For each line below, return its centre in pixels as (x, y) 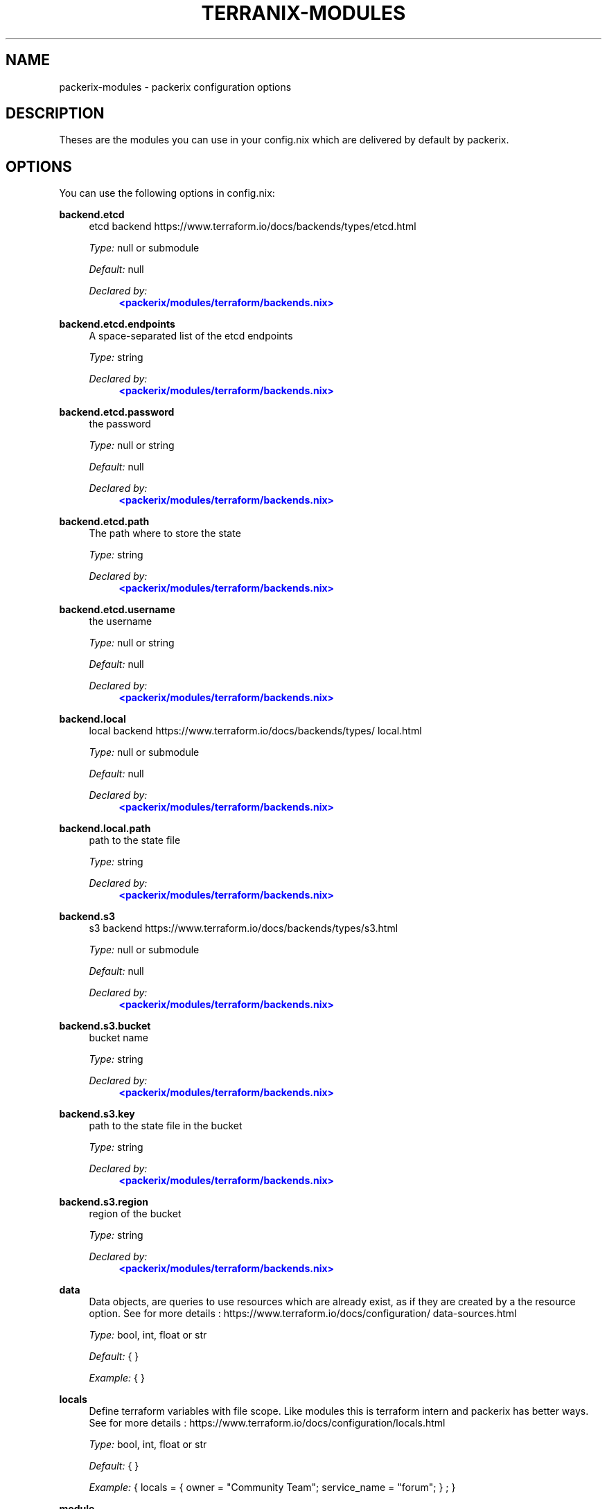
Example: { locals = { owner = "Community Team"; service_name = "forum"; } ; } (272, 1488)
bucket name (118, 1038)
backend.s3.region (104, 1202)
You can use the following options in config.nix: (167, 193)
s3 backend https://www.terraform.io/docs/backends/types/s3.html (244, 928)
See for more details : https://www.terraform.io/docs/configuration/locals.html (267, 1423)
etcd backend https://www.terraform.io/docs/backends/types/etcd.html (253, 227)
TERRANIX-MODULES (303, 13)
